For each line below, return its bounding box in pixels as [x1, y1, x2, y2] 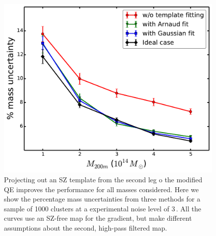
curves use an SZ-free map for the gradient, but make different [4, 213, 192, 223]
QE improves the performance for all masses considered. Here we [4, 184, 199, 194]
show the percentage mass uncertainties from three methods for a [4, 194, 200, 204]
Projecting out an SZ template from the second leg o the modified [4, 174, 203, 185]
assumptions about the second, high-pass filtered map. [4, 222, 167, 233]
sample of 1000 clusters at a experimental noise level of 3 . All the [4, 203, 201, 213]
